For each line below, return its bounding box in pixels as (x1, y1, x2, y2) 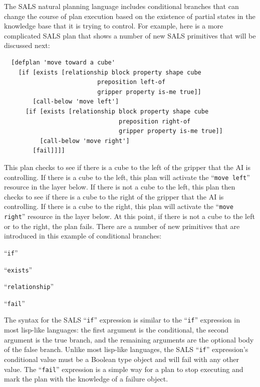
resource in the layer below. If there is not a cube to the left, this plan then (4, 181, 235, 192)
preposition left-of (97, 78, 166, 86)
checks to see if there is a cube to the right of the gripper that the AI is (4, 191, 224, 201)
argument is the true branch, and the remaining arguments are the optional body (4, 334, 254, 344)
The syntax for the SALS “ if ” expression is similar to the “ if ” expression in (4, 314, 240, 325)
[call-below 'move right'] (40, 137, 130, 144)
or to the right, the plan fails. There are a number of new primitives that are (4, 220, 240, 231)
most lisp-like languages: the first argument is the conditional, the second (4, 324, 229, 335)
